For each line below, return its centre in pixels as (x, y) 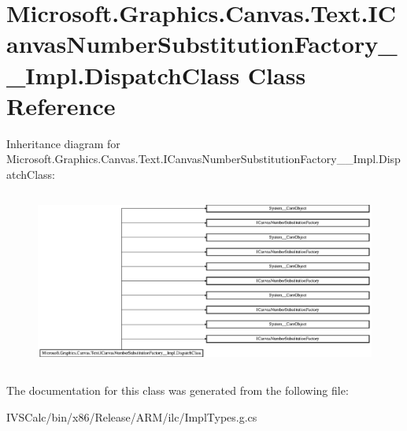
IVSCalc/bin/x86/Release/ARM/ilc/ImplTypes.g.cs (132, 416)
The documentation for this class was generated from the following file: (178, 390)
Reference (61, 105)
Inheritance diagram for (63, 143)
